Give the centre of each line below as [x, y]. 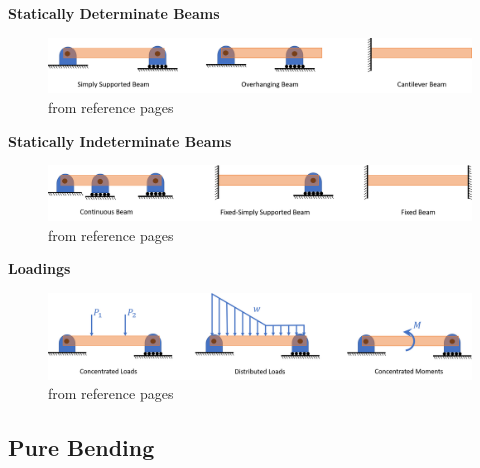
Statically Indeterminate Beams [120, 140]
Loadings [39, 268]
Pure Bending [81, 447]
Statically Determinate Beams [114, 13]
